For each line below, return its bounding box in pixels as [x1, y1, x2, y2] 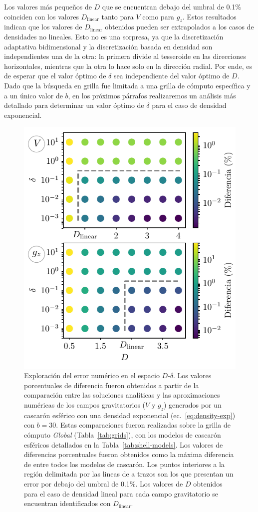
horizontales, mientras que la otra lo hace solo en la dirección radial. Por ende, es [4, 60, 252, 71]
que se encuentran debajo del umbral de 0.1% [102, 1, 242, 11]
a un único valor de [4, 90, 63, 100]
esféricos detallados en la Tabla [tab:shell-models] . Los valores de [24, 439, 223, 450]
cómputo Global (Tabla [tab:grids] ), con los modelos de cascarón [24, 430, 221, 440]
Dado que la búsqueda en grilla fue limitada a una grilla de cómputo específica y [4, 80, 251, 90]
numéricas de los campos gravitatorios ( [24, 400, 146, 410]
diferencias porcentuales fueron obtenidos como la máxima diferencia [24, 449, 234, 460]
